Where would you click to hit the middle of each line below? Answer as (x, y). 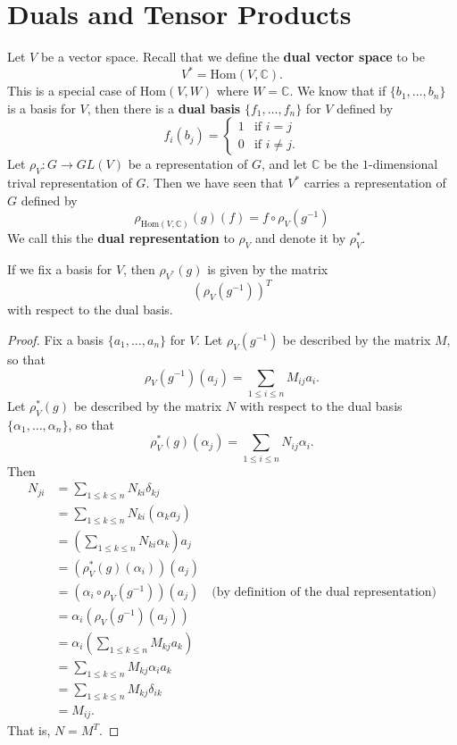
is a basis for (42, 108)
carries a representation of (375, 183)
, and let (284, 164)
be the (341, 164)
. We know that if (338, 91)
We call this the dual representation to (121, 238)
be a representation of (188, 164)
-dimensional (403, 164)
